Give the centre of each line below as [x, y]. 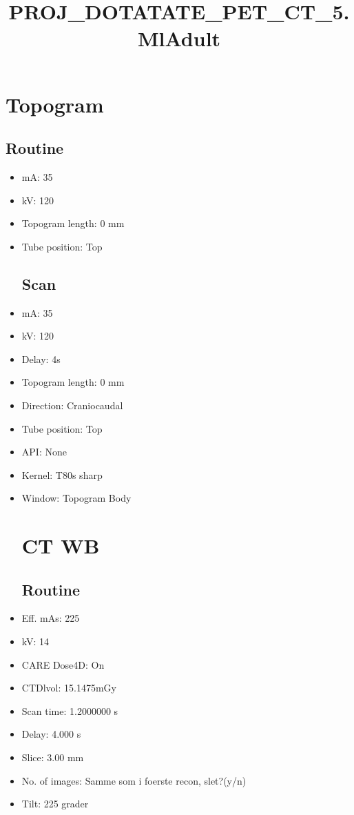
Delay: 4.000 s [51, 734]
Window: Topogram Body [76, 498]
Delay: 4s [41, 359]
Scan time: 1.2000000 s [70, 710]
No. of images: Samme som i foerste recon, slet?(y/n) [134, 780]
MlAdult [179, 38]
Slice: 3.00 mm [53, 757]
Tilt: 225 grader [55, 804]
